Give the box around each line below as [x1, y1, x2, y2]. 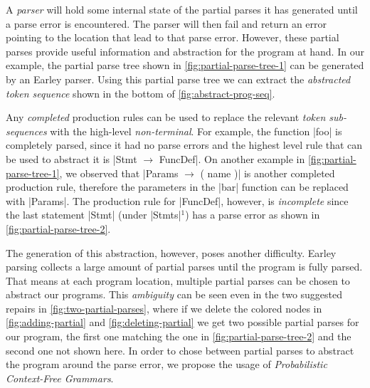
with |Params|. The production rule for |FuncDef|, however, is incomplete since [6, 193, 349, 208]
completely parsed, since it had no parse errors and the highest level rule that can [6, 137, 363, 152]
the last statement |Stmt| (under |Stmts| [6, 207, 181, 222]
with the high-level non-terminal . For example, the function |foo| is [50, 123, 342, 138]
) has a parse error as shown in [185, 207, 320, 222]
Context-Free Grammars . [6, 370, 114, 385]
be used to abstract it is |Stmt [6, 151, 137, 166]
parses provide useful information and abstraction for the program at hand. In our [6, 43, 364, 58]
